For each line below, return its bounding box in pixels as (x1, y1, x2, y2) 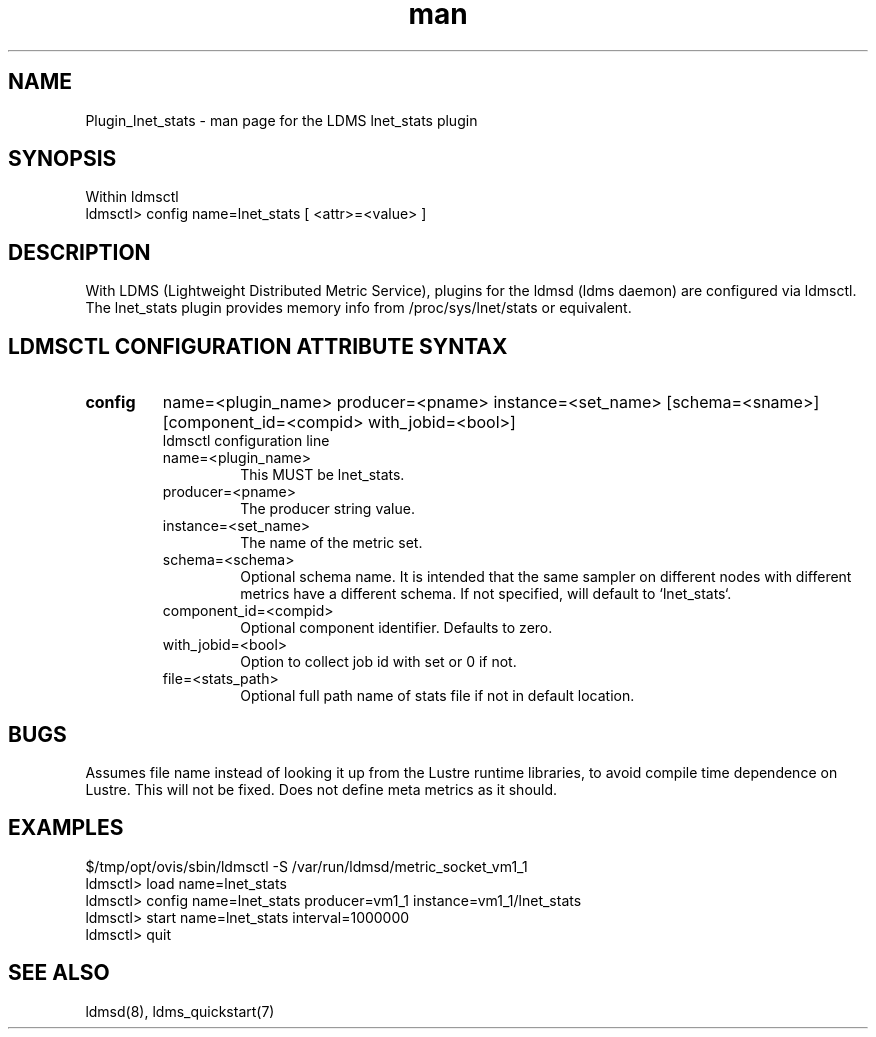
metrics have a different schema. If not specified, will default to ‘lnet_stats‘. (240, 585, 732, 603)
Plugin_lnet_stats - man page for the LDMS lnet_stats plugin (85, 111, 478, 129)
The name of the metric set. (240, 534, 423, 552)
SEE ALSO (8, 960, 110, 986)
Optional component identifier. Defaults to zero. (240, 619, 553, 637)
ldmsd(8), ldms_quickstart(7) (85, 1002, 275, 1020)
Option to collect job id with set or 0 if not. (240, 653, 517, 671)
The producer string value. (240, 500, 415, 518)
